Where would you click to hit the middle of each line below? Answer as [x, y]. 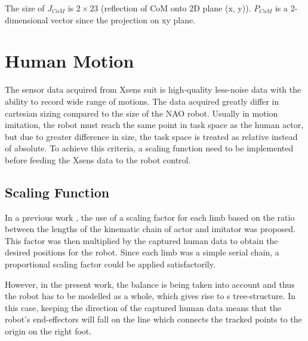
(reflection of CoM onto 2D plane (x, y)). [176, 8]
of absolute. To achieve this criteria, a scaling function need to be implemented [149, 148]
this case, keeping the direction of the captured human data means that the [143, 307]
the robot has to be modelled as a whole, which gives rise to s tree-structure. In [150, 296]
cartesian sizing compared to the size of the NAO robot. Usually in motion [141, 113]
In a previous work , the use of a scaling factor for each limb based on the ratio [150, 217]
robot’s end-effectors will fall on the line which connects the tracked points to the [153, 319]
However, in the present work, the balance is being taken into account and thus [150, 284]
